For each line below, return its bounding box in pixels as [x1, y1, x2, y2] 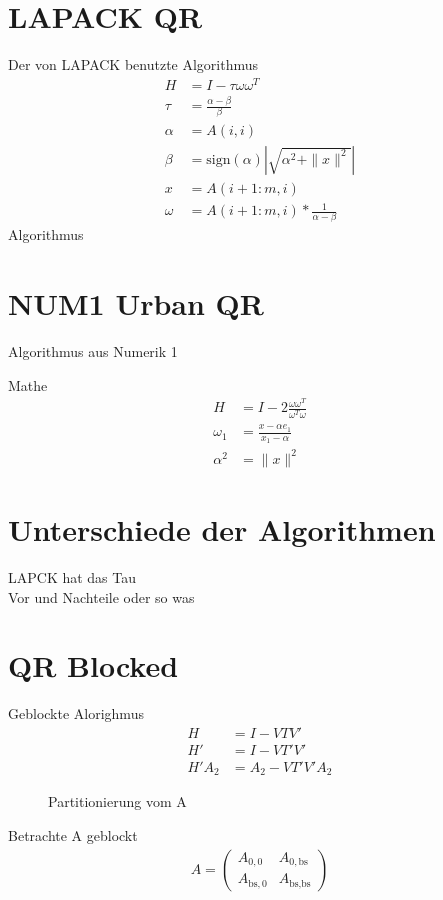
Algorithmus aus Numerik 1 [8, 341, 178, 362]
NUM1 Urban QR [8, 283, 264, 324]
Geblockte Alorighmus [8, 703, 144, 724]
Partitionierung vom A [48, 791, 187, 812]
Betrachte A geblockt [8, 825, 138, 846]
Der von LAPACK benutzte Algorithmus [8, 54, 259, 75]
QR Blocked [8, 645, 179, 686]
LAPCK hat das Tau [8, 566, 137, 587]
